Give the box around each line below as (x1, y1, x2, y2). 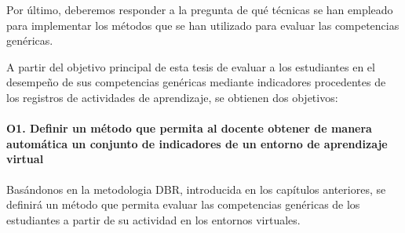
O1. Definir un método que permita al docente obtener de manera (6, 120, 372, 137)
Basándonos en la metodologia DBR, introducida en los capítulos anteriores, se (6, 180, 386, 197)
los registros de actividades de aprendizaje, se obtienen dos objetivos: (6, 89, 338, 105)
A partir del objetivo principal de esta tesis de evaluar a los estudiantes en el (6, 58, 375, 75)
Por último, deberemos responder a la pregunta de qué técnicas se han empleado (6, 2, 393, 17)
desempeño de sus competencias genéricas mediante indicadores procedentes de (6, 74, 386, 90)
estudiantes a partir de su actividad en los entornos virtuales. (6, 211, 301, 228)
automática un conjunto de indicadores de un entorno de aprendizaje (6, 135, 388, 151)
